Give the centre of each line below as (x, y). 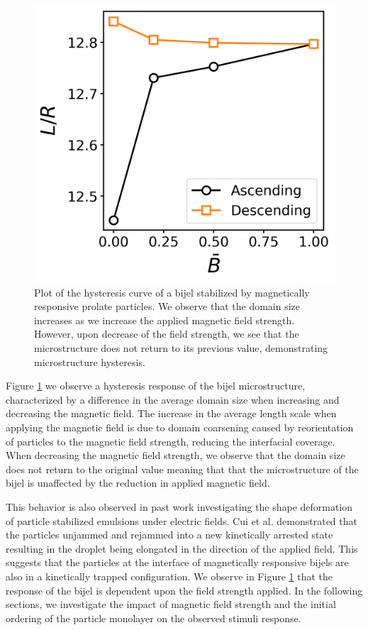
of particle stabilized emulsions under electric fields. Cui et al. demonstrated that (182, 520)
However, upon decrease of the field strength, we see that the (167, 334)
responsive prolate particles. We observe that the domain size (167, 306)
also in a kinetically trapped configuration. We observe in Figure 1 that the (169, 576)
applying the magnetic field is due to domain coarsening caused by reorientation (180, 427)
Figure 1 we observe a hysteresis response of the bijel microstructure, (156, 386)
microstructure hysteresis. (90, 361)
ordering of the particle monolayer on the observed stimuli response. (154, 618)
